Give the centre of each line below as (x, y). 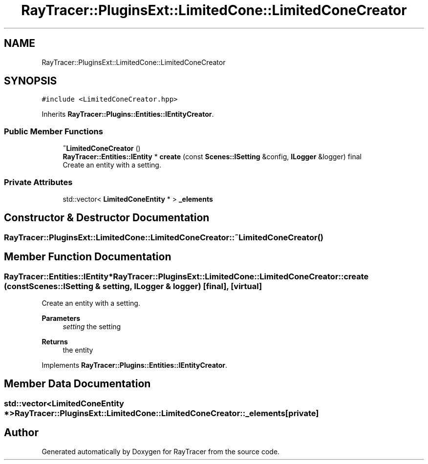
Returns (55, 342)
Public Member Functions (53, 131)
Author (21, 433)
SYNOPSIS (31, 81)
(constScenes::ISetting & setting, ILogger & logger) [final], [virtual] (133, 286)
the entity (78, 350)
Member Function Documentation (88, 257)
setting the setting (92, 327)
